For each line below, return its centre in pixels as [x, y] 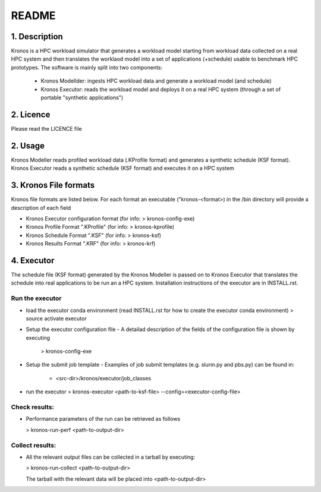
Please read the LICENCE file [47, 128]
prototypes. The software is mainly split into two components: [87, 67]
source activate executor [56, 318]
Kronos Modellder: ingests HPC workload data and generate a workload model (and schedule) [156, 81]
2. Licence [31, 114]
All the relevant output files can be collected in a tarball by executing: [111, 457]
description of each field [41, 207]
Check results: [33, 407]
